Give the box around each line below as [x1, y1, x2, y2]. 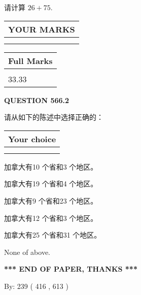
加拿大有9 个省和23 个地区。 [4, 195, 98, 206]
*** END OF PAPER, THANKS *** [4, 264, 137, 274]
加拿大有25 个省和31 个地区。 [4, 230, 101, 240]
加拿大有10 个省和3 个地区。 [4, 161, 98, 172]
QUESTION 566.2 [4, 94, 69, 105]
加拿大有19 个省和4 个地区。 [4, 178, 98, 189]
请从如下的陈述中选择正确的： [4, 112, 103, 122]
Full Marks [8, 54, 53, 67]
